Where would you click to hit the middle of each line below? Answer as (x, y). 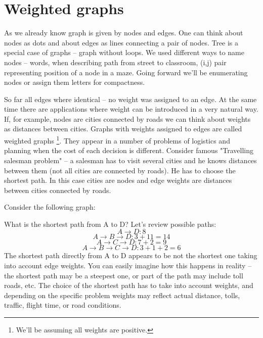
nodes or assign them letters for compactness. (75, 82)
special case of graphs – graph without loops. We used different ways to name (124, 52)
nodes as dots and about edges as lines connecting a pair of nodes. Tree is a (121, 42)
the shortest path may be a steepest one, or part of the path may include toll (124, 275)
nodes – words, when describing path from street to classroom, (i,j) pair (115, 62)
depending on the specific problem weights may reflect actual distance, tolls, (122, 295)
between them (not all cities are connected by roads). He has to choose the (120, 170)
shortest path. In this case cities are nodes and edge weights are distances (118, 180)
